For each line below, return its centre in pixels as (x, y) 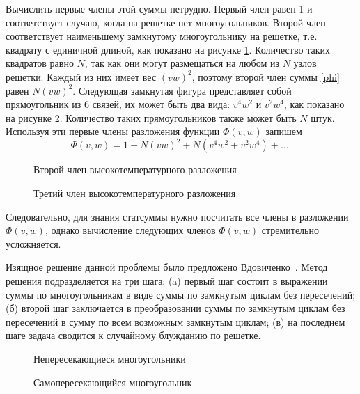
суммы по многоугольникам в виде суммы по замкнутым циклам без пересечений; (181, 294)
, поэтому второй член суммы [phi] (266, 76)
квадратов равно (40, 63)
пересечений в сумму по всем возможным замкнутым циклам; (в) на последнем (175, 321)
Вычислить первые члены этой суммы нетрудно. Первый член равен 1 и (159, 8)
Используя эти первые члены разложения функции (113, 131)
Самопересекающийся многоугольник (113, 382)
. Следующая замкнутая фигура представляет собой (182, 90)
